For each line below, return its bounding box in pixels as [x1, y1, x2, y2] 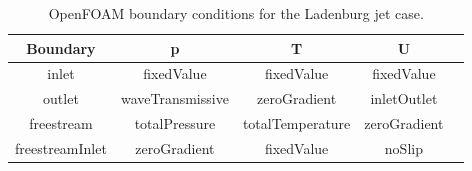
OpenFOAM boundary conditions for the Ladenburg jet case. [48, 3, 424, 23]
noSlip [384, 137, 423, 158]
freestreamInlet [15, 137, 107, 158]
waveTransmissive [120, 88, 229, 109]
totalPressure [134, 113, 216, 134]
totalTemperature [242, 113, 351, 134]
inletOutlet [370, 88, 438, 109]
